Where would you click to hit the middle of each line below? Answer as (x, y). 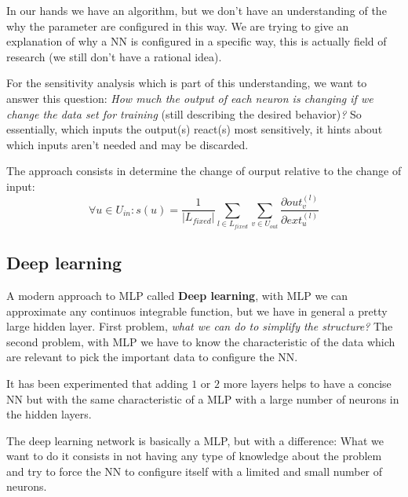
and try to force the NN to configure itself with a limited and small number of (195, 471)
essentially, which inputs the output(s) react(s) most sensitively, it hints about (195, 129)
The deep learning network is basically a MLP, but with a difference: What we (195, 440)
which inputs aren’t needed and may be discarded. (127, 144)
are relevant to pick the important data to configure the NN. (152, 357)
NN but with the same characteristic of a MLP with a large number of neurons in (203, 398)
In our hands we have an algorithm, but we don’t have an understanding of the (197, 10)
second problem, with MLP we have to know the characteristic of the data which (201, 341)
